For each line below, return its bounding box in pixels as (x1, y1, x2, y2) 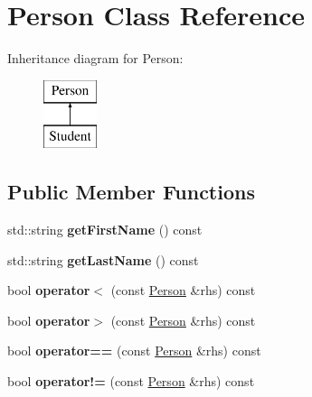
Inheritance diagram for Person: (7, 49, 184, 68)
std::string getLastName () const (7, 250, 199, 269)
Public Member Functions (7, 178, 255, 206)
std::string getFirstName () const (7, 220, 203, 239)
